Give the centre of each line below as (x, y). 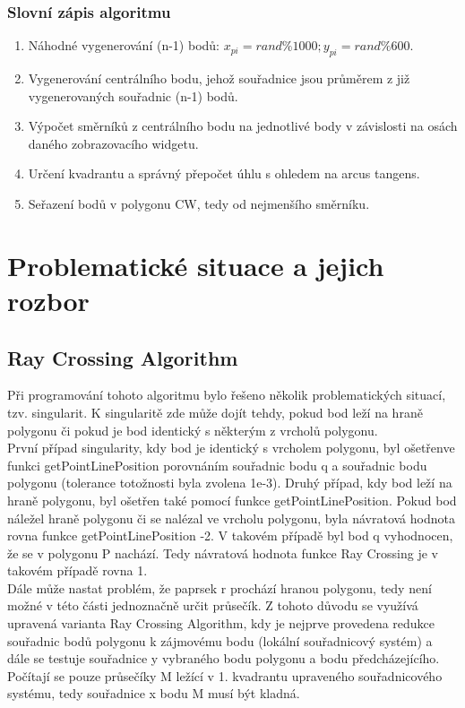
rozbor (48, 300)
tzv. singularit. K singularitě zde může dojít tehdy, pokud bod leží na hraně (215, 412)
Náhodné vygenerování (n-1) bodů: (124, 45)
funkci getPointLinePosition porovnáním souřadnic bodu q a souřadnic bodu (217, 465)
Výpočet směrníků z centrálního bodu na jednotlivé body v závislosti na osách (243, 126)
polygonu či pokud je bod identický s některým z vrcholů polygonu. (193, 430)
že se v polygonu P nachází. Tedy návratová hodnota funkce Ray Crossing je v (223, 553)
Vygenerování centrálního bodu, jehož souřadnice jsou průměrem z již (219, 78)
